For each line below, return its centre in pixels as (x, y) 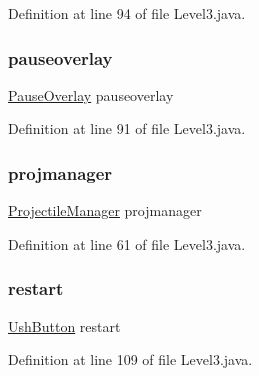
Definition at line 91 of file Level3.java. (127, 128)
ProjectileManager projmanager (105, 210)
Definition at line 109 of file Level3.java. (130, 359)
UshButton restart (64, 325)
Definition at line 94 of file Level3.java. (127, 13)
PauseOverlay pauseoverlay (91, 94)
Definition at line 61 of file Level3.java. (127, 243)
